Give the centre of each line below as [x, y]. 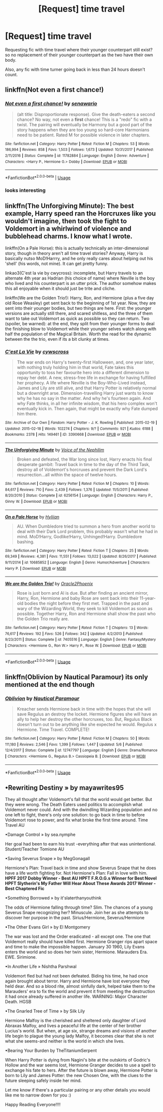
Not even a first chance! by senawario [51, 104]
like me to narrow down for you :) [38, 1095]
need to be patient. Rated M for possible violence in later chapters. [83, 135]
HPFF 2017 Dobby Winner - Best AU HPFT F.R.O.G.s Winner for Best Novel [81, 878]
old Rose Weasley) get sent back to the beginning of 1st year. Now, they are [81, 303]
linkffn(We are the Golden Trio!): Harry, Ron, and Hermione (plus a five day [80, 298]
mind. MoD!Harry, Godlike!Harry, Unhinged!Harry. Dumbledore [79, 536]
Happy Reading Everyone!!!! [33, 1105]
